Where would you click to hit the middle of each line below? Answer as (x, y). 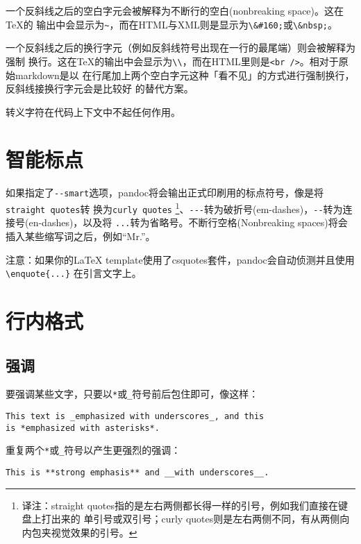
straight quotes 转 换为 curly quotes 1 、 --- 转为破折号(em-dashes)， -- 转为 (174, 208)
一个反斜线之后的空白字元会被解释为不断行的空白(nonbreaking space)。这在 (175, 10)
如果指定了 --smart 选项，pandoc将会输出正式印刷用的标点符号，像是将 (165, 193)
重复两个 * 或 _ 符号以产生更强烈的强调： (93, 450)
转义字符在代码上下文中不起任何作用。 (93, 111)
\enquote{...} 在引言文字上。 (74, 273)
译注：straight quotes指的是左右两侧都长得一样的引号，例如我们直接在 (180, 505)
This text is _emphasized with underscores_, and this (135, 417)
